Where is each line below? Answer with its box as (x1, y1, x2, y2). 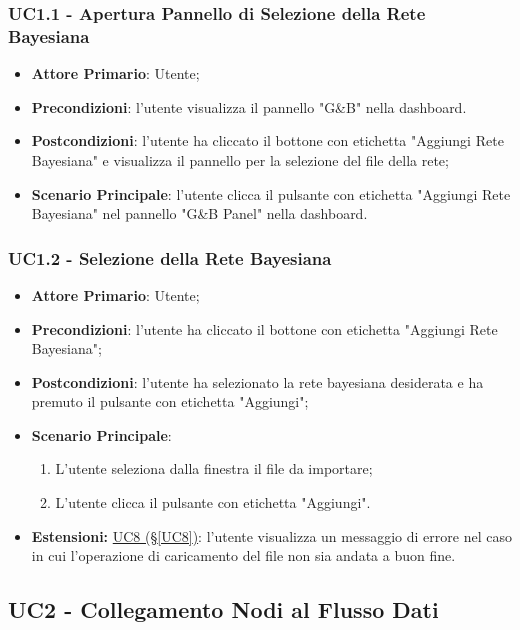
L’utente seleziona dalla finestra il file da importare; (55, 458, 373, 479)
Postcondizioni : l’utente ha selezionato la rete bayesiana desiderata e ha (31, 371, 484, 392)
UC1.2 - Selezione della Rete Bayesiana (8, 245, 332, 270)
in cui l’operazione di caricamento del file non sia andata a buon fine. (31, 545, 456, 566)
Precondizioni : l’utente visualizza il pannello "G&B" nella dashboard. (31, 96, 467, 117)
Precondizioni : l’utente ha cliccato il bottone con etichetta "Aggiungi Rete (31, 318, 498, 339)
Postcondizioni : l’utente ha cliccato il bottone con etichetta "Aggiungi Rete (31, 130, 504, 151)
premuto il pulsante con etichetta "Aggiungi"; (31, 391, 309, 412)
